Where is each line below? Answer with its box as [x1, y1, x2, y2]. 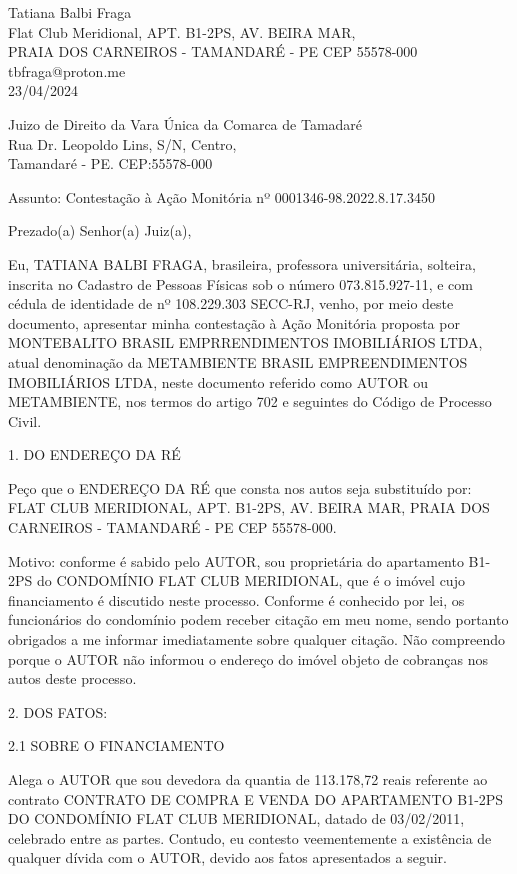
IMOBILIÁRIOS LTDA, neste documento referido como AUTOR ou [8, 371, 429, 392]
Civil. [8, 410, 42, 431]
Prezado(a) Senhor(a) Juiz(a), [8, 220, 192, 241]
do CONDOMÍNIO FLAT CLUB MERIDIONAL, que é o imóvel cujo [36, 570, 465, 591]
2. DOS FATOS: [8, 701, 108, 722]
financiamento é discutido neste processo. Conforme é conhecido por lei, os [8, 589, 465, 610]
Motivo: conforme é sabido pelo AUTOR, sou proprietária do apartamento [8, 550, 464, 571]
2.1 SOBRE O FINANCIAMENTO [8, 735, 225, 756]
